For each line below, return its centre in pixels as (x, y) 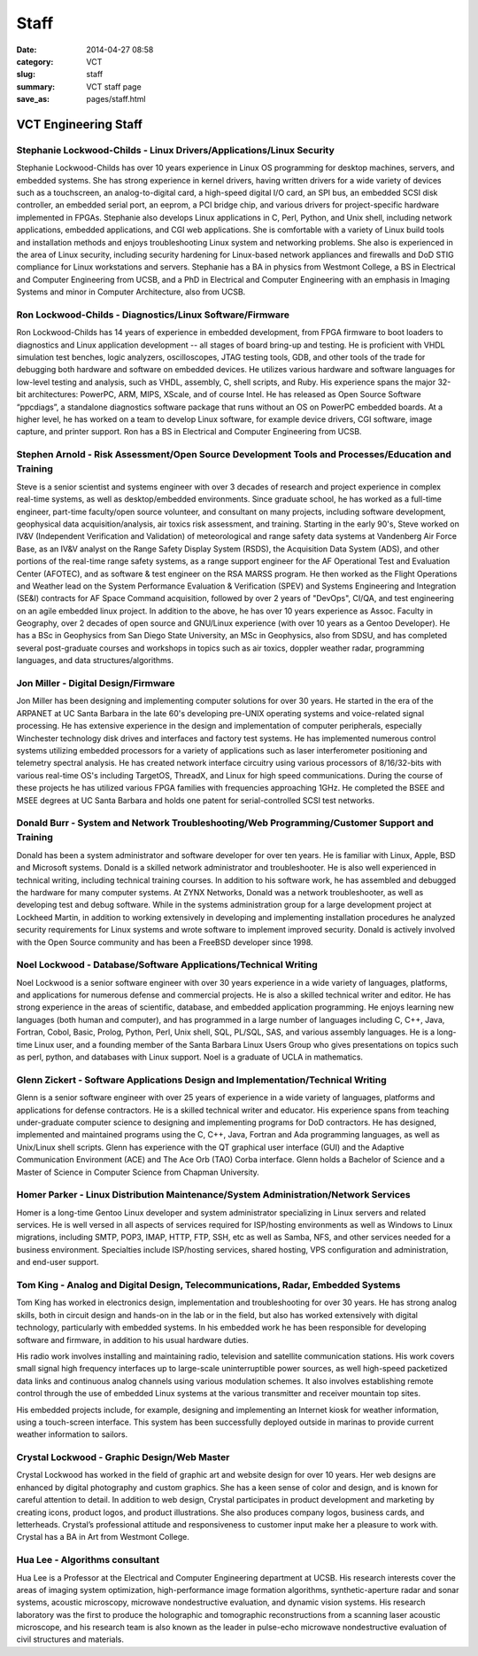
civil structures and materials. (70, 1639)
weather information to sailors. (72, 1434)
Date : (27, 50)
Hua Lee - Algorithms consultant (88, 1560)
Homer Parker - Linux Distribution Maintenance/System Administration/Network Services (213, 1195)
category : (35, 61)
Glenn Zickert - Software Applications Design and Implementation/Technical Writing (201, 1080)
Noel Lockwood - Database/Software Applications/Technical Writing (167, 965)
